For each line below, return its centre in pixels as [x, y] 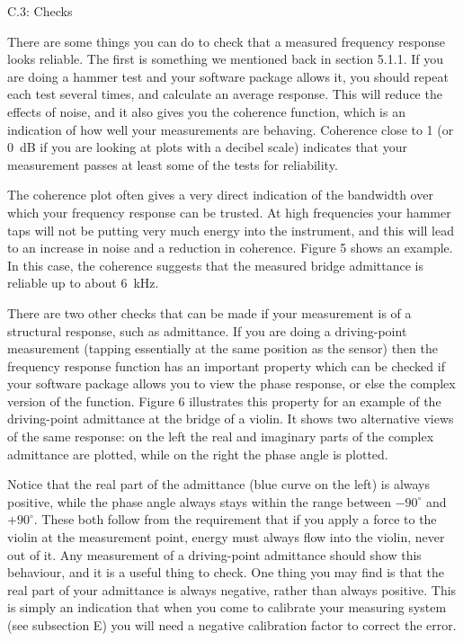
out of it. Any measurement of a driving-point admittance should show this [214, 554]
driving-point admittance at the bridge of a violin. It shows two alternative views [231, 418]
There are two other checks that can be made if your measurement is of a [209, 312]
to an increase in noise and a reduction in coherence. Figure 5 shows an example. [230, 248]
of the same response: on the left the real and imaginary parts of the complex [221, 436]
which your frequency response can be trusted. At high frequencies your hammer [229, 212]
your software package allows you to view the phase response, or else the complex [231, 383]
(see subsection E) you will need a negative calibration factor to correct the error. [232, 625]
